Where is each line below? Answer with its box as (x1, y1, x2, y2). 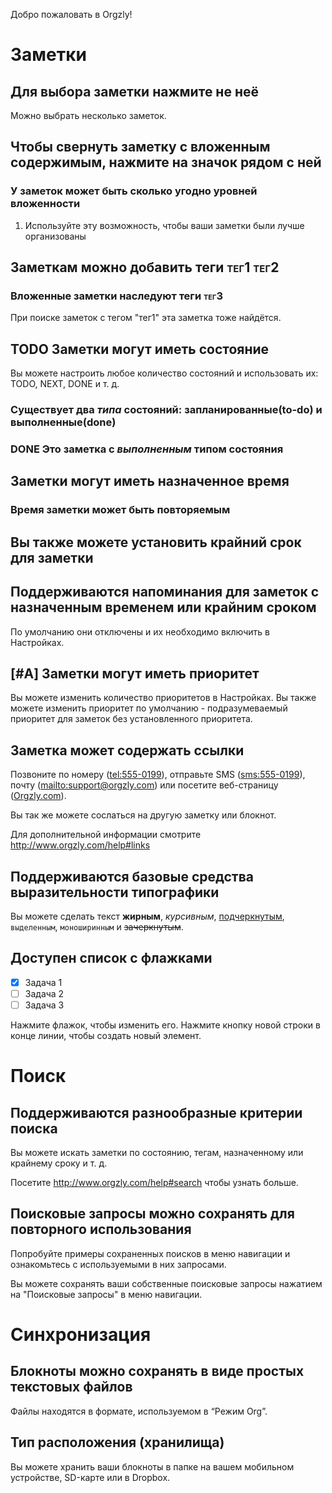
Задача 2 (24, 987, 65, 999)
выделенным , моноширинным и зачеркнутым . (10, 920, 184, 933)
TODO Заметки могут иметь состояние (10, 340, 270, 358)
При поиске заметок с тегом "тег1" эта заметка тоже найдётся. (10, 312, 282, 324)
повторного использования (10, 1221, 192, 1238)
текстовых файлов (10, 1379, 133, 1396)
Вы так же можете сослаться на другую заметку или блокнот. (10, 809, 277, 821)
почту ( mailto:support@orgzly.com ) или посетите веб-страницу (10, 779, 279, 791)
